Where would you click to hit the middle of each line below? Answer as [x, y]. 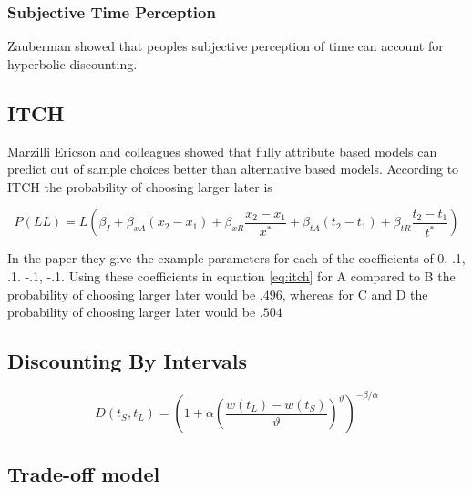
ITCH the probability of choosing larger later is [140, 186]
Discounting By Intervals [128, 361]
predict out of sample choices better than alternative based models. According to [233, 169]
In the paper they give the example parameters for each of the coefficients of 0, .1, [236, 258]
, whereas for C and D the [355, 294]
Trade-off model [84, 473]
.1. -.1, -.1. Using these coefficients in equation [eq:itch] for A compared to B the [231, 275]
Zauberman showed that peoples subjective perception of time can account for [226, 46]
